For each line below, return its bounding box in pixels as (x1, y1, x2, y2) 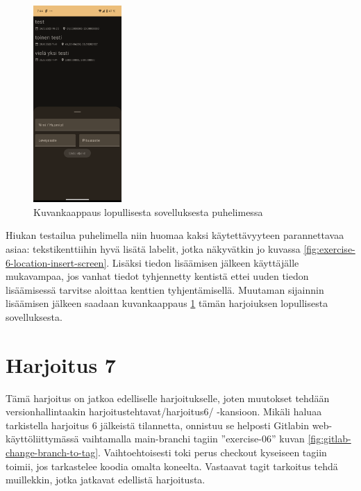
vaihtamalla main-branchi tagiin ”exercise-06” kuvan (82, 431, 305, 446)
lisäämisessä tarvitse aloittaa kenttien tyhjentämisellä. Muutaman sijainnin (6, 282, 324, 297)
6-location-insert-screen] (6, 255, 107, 269)
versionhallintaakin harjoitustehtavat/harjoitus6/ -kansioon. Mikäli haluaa (6, 404, 322, 419)
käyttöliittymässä (6, 431, 79, 446)
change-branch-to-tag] (6, 444, 99, 459)
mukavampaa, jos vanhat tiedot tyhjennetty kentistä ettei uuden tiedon (6, 269, 309, 283)
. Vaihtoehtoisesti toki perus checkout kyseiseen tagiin (98, 444, 327, 459)
